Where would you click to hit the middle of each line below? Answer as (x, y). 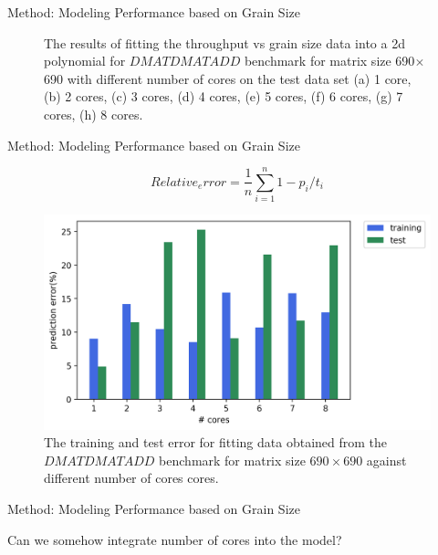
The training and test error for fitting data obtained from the (216, 442)
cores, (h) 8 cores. (94, 114)
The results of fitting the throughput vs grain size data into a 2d (224, 42)
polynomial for (85, 61)
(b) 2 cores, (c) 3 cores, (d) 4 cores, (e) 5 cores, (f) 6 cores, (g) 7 (224, 96)
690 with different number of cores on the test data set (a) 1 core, (228, 78)
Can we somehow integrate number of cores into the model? (175, 539)
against (386, 460)
